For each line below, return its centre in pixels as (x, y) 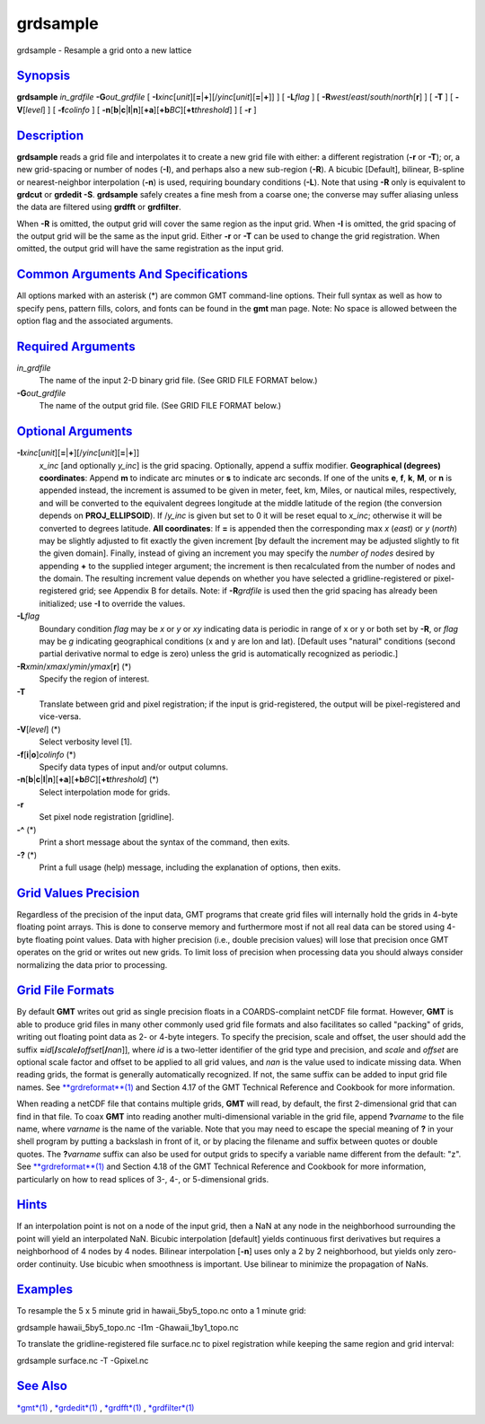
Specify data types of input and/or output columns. (134, 767)
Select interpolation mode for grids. (105, 792)
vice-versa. (60, 716)
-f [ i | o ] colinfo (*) (46, 754)
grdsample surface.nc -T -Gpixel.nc (83, 1360)
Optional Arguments (75, 431)
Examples (45, 1290)
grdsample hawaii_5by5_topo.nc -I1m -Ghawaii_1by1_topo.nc (128, 1327)
